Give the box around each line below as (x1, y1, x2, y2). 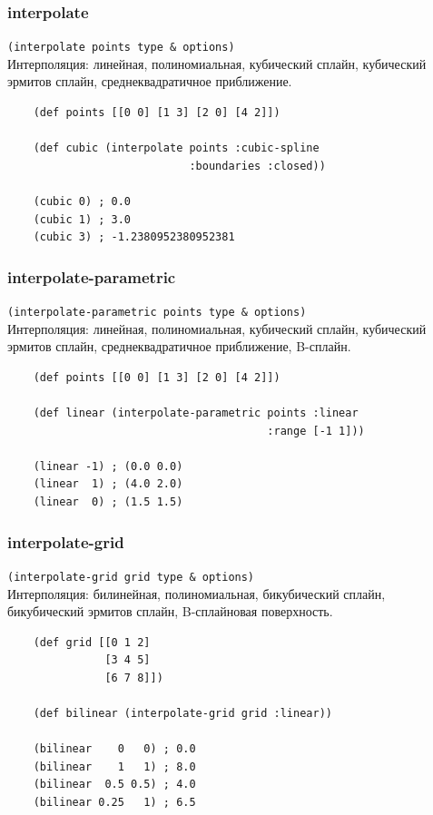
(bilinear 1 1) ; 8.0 (33, 760, 196, 773)
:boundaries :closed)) (189, 159, 326, 172)
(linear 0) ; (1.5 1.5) (33, 496, 183, 509)
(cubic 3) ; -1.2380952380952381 (33, 231, 235, 244)
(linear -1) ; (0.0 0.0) (33, 459, 183, 473)
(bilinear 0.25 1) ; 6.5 (33, 796, 196, 810)
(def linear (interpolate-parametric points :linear (33, 407, 359, 420)
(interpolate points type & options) (7, 41, 235, 54)
